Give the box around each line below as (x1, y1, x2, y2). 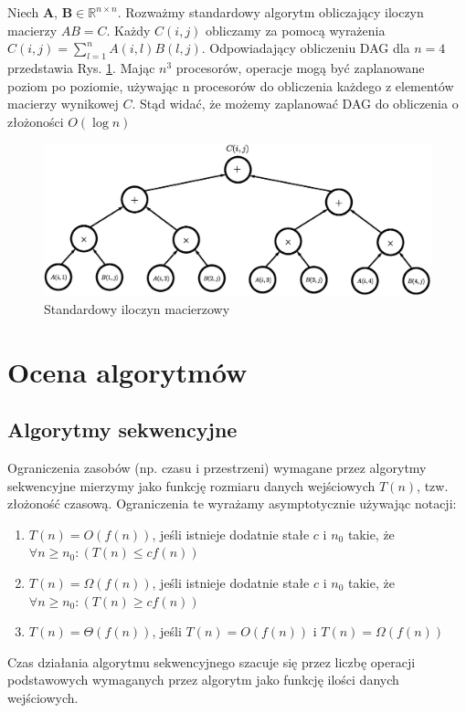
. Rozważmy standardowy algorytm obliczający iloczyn (117, 3, 424, 21)
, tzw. (417, 476, 449, 495)
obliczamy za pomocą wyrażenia (206, 20, 386, 39)
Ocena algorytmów (7, 352, 248, 390)
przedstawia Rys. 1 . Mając (7, 58, 155, 77)
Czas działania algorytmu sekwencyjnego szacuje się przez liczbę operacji (7, 652, 416, 671)
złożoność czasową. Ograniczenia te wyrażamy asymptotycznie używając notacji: (7, 494, 457, 513)
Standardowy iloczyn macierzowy (44, 299, 230, 318)
